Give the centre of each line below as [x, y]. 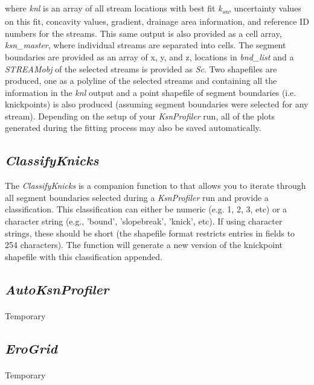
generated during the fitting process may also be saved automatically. [133, 128]
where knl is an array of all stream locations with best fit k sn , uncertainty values [153, 9]
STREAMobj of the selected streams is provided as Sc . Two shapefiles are [141, 68]
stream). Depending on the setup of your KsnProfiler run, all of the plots [140, 116]
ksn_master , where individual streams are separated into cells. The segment [146, 45]
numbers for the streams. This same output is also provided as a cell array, [143, 33]
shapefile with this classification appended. [84, 256]
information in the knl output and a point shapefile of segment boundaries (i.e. [151, 92]
